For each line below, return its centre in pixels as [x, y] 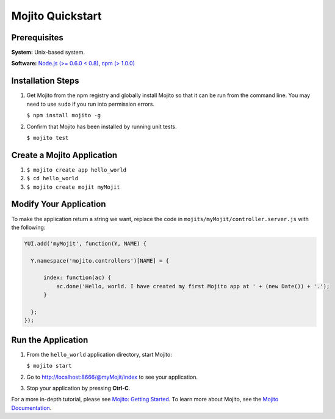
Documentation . [31, 408]
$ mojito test [48, 138]
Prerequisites [37, 38]
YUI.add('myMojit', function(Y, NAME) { [85, 243]
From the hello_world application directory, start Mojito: [99, 354]
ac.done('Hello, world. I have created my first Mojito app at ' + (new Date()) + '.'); [193, 286]
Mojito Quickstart [56, 16]
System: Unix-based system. [48, 53]
